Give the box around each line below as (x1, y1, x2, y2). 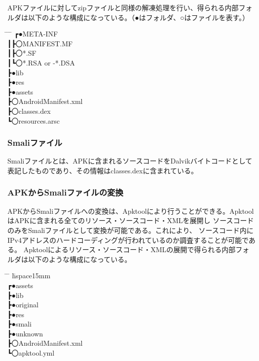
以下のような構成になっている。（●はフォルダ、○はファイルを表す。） (28, 12, 250, 22)
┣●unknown (7, 328, 43, 338)
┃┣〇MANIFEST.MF (7, 38, 73, 48)
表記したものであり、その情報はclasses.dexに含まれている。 (7, 165, 198, 175)
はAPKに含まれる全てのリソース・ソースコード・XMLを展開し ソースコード (7, 215, 254, 226)
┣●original (7, 299, 38, 310)
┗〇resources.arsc (7, 115, 60, 126)
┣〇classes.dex (7, 105, 51, 116)
